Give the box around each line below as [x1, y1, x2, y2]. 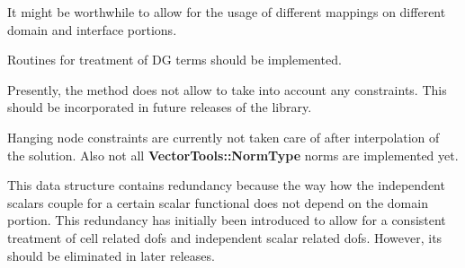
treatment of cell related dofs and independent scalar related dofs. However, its [7, 228, 443, 246]
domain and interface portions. [7, 20, 177, 39]
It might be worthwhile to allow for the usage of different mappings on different [7, 3, 446, 21]
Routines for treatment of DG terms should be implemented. [7, 50, 342, 69]
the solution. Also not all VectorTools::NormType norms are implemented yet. [7, 145, 459, 164]
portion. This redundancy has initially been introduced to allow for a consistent [7, 211, 446, 229]
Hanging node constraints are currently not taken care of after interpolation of [7, 127, 440, 146]
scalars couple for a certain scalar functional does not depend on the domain [7, 193, 428, 212]
